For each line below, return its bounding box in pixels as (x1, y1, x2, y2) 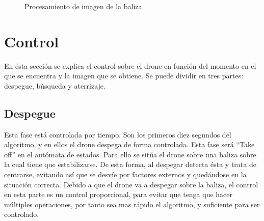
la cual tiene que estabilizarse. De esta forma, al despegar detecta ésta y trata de (4, 159, 256, 170)
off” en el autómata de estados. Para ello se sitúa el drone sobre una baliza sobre (4, 149, 256, 159)
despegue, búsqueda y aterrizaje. (4, 80, 105, 91)
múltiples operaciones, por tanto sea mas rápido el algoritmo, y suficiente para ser (4, 199, 260, 209)
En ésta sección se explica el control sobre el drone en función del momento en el (4, 60, 256, 71)
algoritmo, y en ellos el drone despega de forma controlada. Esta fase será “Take (4, 139, 255, 150)
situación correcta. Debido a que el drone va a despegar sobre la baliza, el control (4, 179, 258, 189)
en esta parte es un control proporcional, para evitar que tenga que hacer (4, 189, 233, 200)
